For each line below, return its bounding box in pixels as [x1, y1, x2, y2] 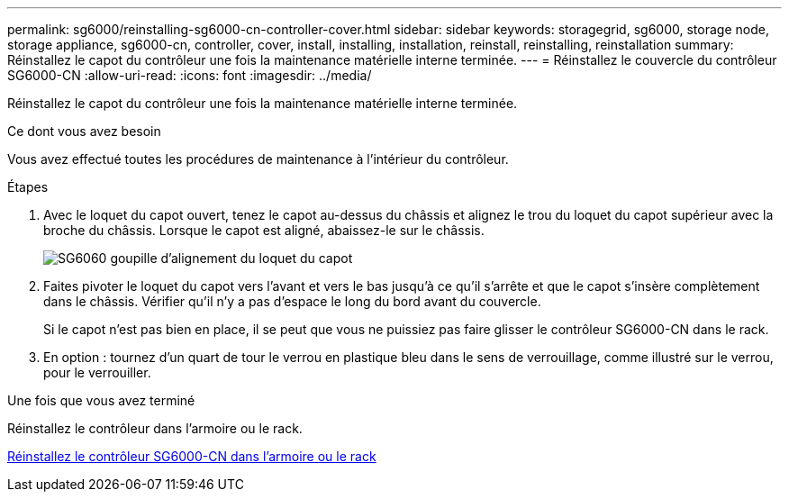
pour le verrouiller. [43, 365, 151, 380]
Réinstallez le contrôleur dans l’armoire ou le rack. [7, 421, 303, 436]
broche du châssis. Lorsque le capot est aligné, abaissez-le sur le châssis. [43, 222, 485, 238]
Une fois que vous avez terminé [7, 393, 195, 408]
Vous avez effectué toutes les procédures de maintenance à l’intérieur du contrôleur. [7, 151, 509, 167]
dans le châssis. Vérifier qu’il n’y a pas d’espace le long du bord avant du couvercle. [43, 294, 541, 309]
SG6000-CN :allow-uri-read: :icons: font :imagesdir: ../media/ [7, 68, 372, 83]
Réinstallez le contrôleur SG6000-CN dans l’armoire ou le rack [7, 449, 376, 464]
